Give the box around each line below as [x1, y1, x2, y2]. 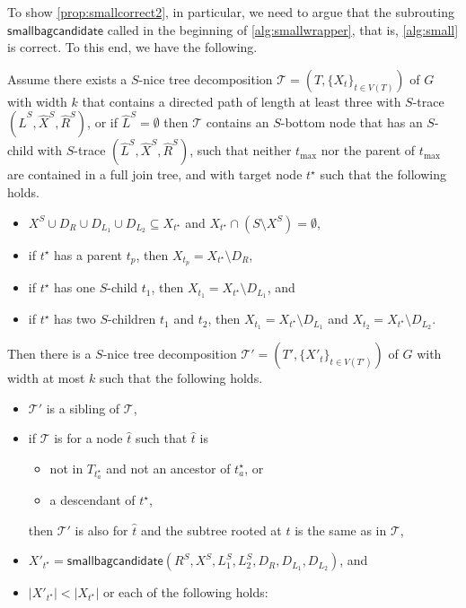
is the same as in [295, 520, 387, 539]
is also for [75, 520, 128, 539]
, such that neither [189, 141, 292, 160]
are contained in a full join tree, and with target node [7, 165, 303, 184]
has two [54, 309, 96, 328]
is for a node [54, 429, 123, 447]
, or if [87, 113, 118, 132]
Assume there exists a [7, 69, 127, 88]
